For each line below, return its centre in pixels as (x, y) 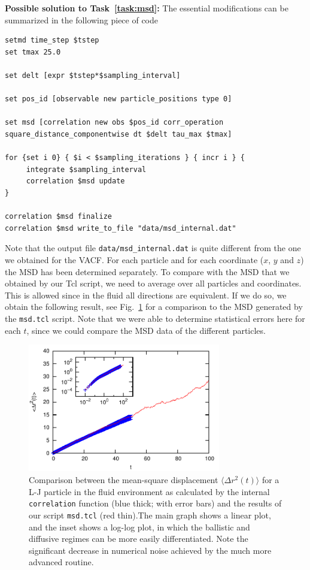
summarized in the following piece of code (81, 19)
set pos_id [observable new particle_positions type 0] (118, 99)
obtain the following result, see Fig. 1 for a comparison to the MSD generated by (154, 307)
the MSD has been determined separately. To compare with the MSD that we (147, 271)
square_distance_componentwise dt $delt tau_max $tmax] (118, 134)
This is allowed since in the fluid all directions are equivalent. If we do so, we (146, 295)
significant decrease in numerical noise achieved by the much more (150, 550)
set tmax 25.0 (33, 52)
